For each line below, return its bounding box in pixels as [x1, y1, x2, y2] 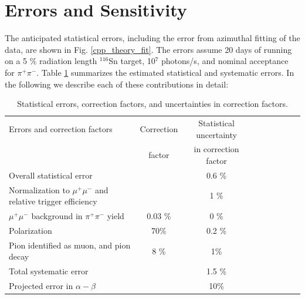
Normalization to [9, 183, 70, 196]
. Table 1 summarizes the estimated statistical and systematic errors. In [36, 66, 294, 78]
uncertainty [196, 128, 237, 140]
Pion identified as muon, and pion [9, 238, 131, 251]
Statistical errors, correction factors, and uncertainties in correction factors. [17, 98, 288, 110]
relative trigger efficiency [9, 195, 97, 207]
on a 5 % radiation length [5, 55, 97, 67]
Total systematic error [9, 265, 89, 277]
